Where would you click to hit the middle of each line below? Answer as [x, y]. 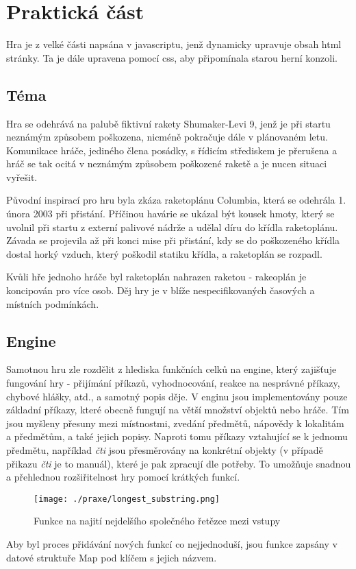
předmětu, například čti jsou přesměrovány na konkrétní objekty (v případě [165, 450]
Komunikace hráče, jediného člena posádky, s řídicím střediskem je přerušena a [172, 150]
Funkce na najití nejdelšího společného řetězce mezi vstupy [157, 521]
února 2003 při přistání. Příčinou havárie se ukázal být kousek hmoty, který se [170, 214]
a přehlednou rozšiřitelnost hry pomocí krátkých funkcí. [123, 477]
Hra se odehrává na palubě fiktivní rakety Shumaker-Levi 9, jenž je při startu [168, 123]
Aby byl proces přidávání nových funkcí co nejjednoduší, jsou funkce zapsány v [172, 544]
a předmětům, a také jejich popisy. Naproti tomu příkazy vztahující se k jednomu [177, 436]
